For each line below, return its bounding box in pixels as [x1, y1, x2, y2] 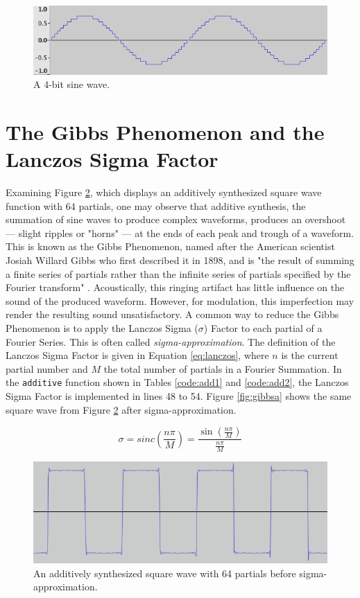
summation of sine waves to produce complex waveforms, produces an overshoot [6, 212, 346, 227]
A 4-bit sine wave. [33, 77, 110, 91]
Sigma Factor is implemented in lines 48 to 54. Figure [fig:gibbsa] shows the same [6, 389, 352, 403]
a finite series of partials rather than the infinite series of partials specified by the [6, 266, 351, 281]
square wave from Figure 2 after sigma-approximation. [6, 402, 237, 416]
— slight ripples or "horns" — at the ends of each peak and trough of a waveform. [6, 225, 354, 240]
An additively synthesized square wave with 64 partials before [33, 565, 296, 580]
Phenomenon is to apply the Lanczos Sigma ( [6, 320, 198, 335]
